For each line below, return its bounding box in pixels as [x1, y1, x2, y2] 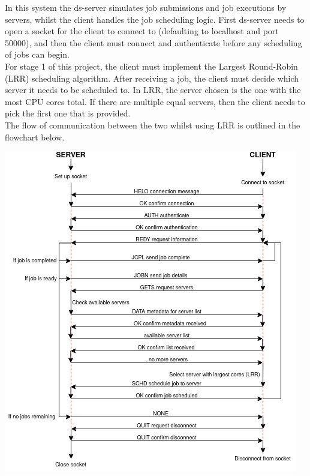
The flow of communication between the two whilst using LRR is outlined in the [5, 118, 300, 131]
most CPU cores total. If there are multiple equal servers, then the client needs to [5, 95, 305, 107]
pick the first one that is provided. [5, 107, 131, 119]
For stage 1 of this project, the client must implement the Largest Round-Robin [5, 59, 298, 72]
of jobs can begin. [5, 48, 70, 61]
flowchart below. [5, 130, 65, 143]
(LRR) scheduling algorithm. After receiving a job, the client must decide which [5, 71, 299, 84]
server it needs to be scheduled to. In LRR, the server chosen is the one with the [5, 83, 301, 96]
